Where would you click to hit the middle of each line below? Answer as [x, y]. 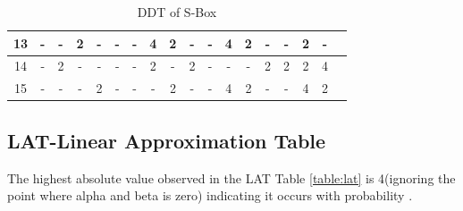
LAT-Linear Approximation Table [167, 140]
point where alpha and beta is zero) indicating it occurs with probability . [210, 195]
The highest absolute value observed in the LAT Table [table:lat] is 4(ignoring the [231, 177]
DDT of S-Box [177, 12]
